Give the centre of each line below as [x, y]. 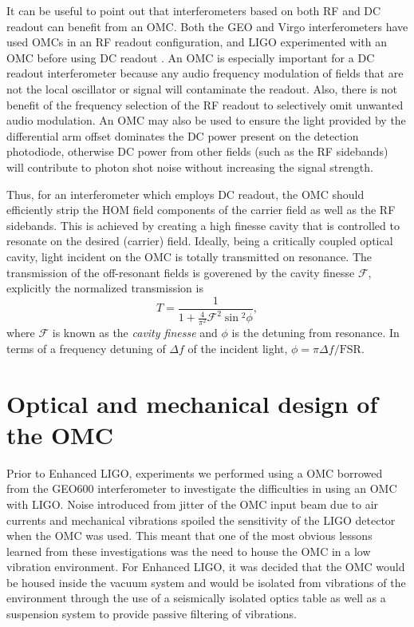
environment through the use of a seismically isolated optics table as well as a [196, 598]
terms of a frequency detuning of [86, 348]
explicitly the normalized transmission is [105, 288]
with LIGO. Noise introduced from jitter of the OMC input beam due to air [193, 504]
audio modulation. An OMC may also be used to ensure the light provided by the [206, 120]
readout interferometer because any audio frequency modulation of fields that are [205, 73]
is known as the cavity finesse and [135, 333]
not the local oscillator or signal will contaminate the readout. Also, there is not [202, 88]
